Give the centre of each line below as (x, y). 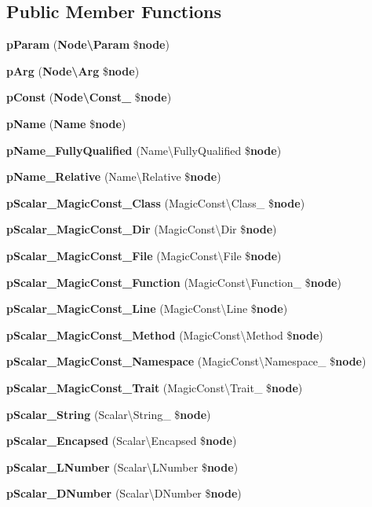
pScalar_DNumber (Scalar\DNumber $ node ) (124, 493)
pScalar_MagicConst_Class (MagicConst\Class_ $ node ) (156, 202)
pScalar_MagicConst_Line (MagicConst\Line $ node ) (147, 309)
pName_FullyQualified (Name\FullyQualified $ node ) (144, 150)
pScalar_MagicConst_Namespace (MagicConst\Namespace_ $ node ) (186, 361)
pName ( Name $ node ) (66, 123)
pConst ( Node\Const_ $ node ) (89, 97)
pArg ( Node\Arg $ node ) (73, 70)
